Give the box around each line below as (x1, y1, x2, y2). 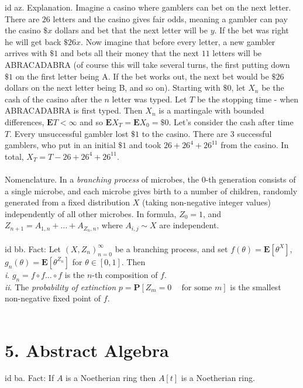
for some (181, 283, 212, 292)
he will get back (5, 35, 61, 47)
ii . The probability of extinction (5, 280, 116, 293)
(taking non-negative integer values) (142, 196, 271, 208)
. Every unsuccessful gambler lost (9, 127, 129, 139)
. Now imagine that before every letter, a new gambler (81, 35, 276, 47)
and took (129, 139, 161, 151)
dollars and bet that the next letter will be (54, 24, 208, 36)
